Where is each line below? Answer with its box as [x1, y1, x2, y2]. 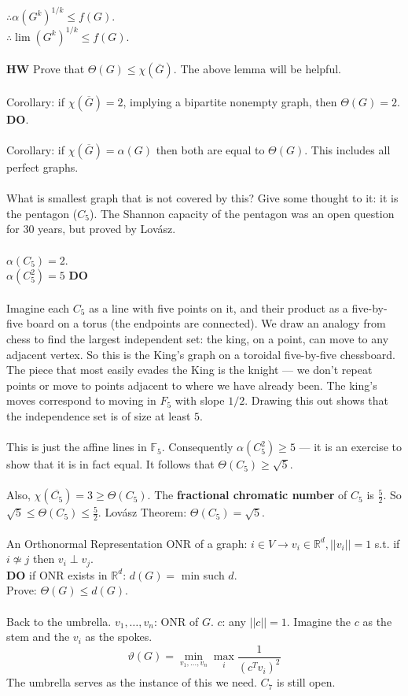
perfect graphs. [6, 158, 79, 175]
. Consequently [161, 439, 233, 455]
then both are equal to [156, 141, 265, 157]
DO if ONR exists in [6, 566, 108, 583]
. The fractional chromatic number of [147, 487, 347, 503]
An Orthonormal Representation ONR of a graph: [6, 535, 248, 551]
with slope [175, 392, 225, 409]
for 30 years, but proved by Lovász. [6, 220, 176, 237]
